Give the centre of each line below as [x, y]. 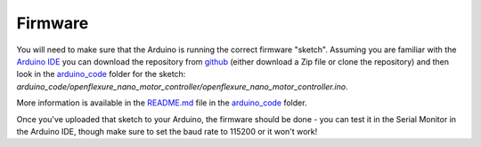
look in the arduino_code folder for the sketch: [101, 74]
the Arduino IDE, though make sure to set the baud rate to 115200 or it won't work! [167, 131]
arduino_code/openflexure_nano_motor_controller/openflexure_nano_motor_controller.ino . [182, 86]
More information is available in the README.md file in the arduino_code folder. [162, 103]
